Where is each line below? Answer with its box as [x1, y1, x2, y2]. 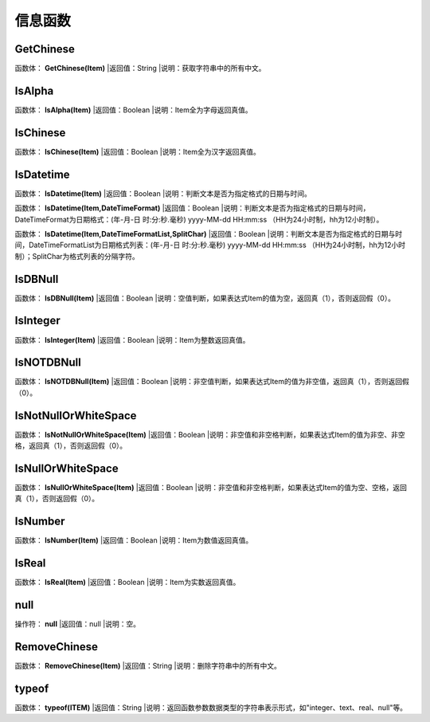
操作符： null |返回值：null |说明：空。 [14, 619, 141, 629]
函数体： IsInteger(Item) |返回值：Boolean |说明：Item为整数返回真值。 [14, 335, 250, 344]
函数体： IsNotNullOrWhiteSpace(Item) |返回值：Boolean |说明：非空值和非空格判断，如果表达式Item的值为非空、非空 [14, 430, 405, 439]
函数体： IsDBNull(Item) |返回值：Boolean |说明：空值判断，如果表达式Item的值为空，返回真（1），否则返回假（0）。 [14, 293, 396, 303]
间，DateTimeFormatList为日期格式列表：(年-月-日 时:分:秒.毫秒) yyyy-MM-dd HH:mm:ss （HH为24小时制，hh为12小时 [14, 240, 406, 250]
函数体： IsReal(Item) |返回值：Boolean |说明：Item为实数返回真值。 [14, 578, 240, 587]
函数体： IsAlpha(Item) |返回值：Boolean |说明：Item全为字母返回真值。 [14, 104, 252, 115]
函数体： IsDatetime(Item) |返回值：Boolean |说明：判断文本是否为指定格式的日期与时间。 [14, 188, 312, 198]
